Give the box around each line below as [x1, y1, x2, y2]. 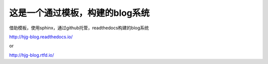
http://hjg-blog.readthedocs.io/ [9, 34, 73, 40]
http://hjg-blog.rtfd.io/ [9, 52, 54, 58]
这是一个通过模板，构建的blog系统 [9, 7, 150, 18]
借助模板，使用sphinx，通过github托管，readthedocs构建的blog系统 [9, 25, 149, 31]
